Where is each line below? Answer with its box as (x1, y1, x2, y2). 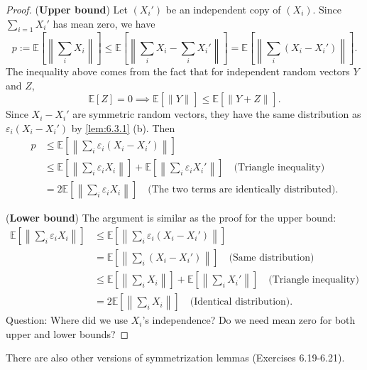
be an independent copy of (165, 2, 281, 16)
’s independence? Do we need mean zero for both (142, 312, 356, 327)
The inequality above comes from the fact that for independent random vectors (6, 63, 350, 78)
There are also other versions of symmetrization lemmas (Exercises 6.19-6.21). (6, 350, 345, 365)
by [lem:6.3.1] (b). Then (71, 120, 175, 135)
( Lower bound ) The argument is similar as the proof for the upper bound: (6, 210, 336, 225)
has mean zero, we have (53, 16, 155, 31)
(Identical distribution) (190, 297, 290, 308)
